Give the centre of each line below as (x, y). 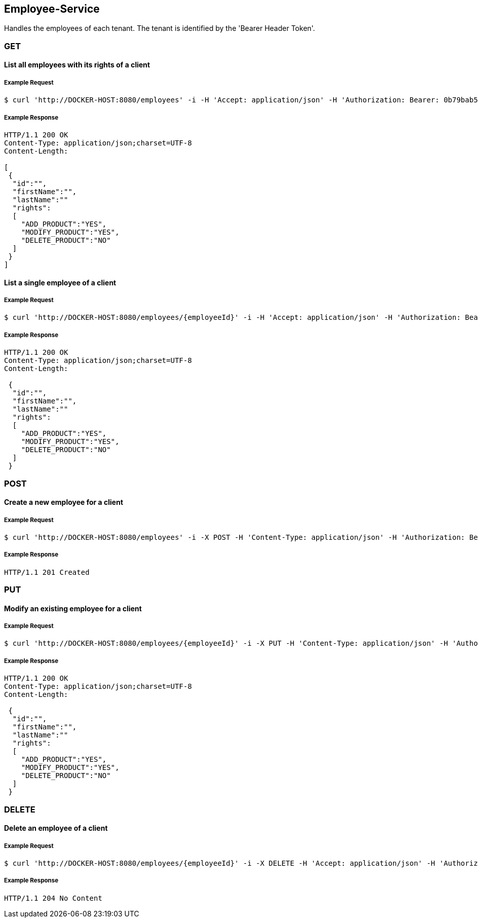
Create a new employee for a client (64, 502)
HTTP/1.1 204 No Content (53, 898)
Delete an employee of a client (56, 828)
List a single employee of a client (60, 282)
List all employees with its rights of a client (77, 65)
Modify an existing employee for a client (73, 608)
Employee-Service (52, 9)
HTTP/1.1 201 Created (47, 572)
